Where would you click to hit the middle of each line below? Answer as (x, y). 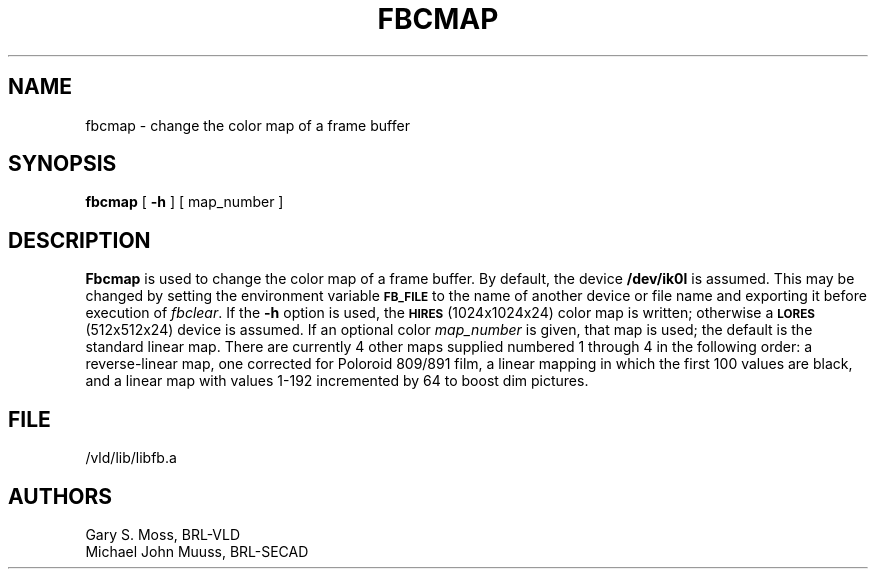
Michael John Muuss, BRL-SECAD (197, 551)
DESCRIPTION (79, 240)
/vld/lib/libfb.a (131, 458)
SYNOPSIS (62, 164)
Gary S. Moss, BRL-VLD (163, 534)
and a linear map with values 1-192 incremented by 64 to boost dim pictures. (337, 381)
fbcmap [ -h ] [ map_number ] (184, 202)
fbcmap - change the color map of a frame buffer (247, 125)
